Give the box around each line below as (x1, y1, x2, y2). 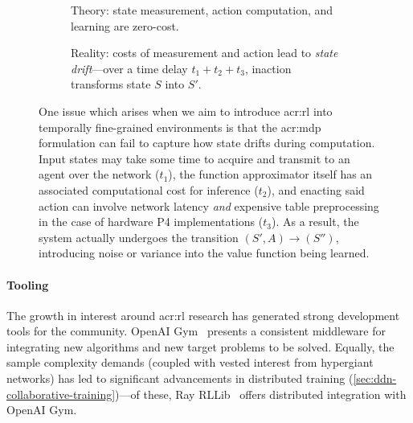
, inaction (244, 60, 292, 76)
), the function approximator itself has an (168, 166, 373, 183)
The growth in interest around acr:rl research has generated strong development (6, 306, 400, 323)
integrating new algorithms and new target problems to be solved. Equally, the (6, 338, 395, 355)
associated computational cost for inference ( (39, 181, 259, 198)
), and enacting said (267, 181, 365, 198)
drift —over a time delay (71, 60, 188, 76)
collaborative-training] (6, 385, 116, 402)
